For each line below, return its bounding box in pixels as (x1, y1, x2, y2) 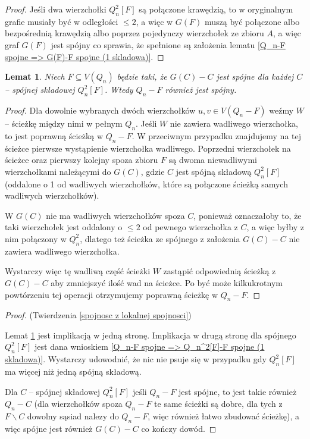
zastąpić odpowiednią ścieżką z (163, 265, 276, 277)
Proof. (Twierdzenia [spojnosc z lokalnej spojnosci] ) (5, 309, 192, 321)
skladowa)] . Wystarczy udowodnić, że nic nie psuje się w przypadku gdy (5, 353, 267, 365)
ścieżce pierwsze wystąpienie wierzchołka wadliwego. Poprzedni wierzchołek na (5, 142, 291, 154)
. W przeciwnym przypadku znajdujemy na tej (131, 129, 302, 142)
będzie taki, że (117, 70, 167, 83)
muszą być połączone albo (204, 15, 300, 27)
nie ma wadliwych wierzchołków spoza (46, 209, 185, 221)
